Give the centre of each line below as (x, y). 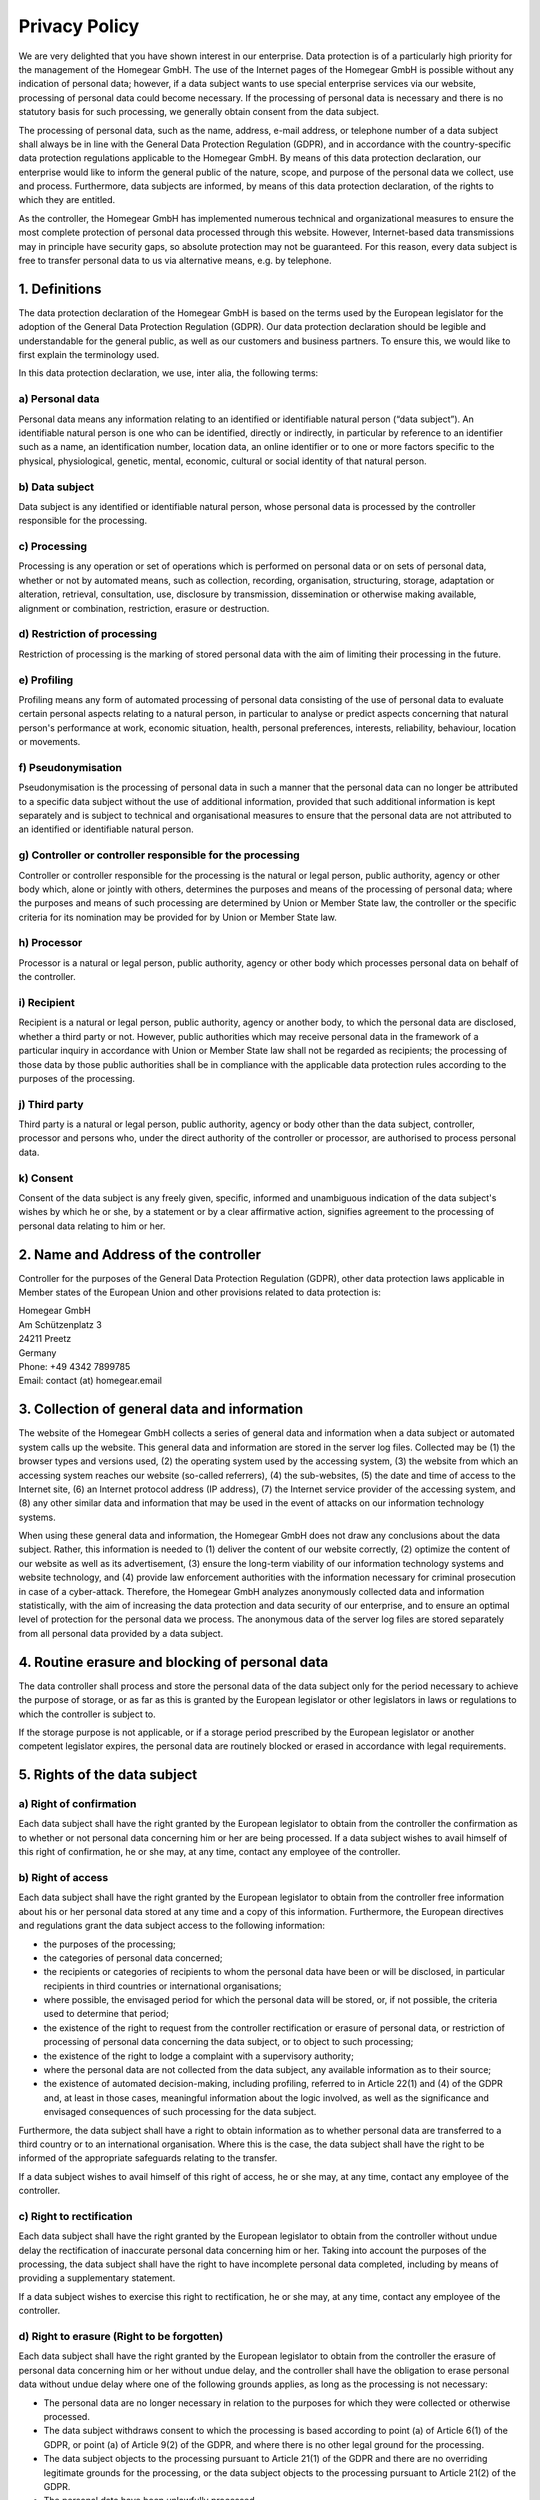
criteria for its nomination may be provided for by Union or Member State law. (177, 917)
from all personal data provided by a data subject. (121, 1633)
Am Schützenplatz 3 (60, 1324)
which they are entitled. (67, 200)
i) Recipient (46, 1003)
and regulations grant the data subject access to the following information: (171, 1926)
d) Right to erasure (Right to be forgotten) (121, 2337)
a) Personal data (59, 399)
